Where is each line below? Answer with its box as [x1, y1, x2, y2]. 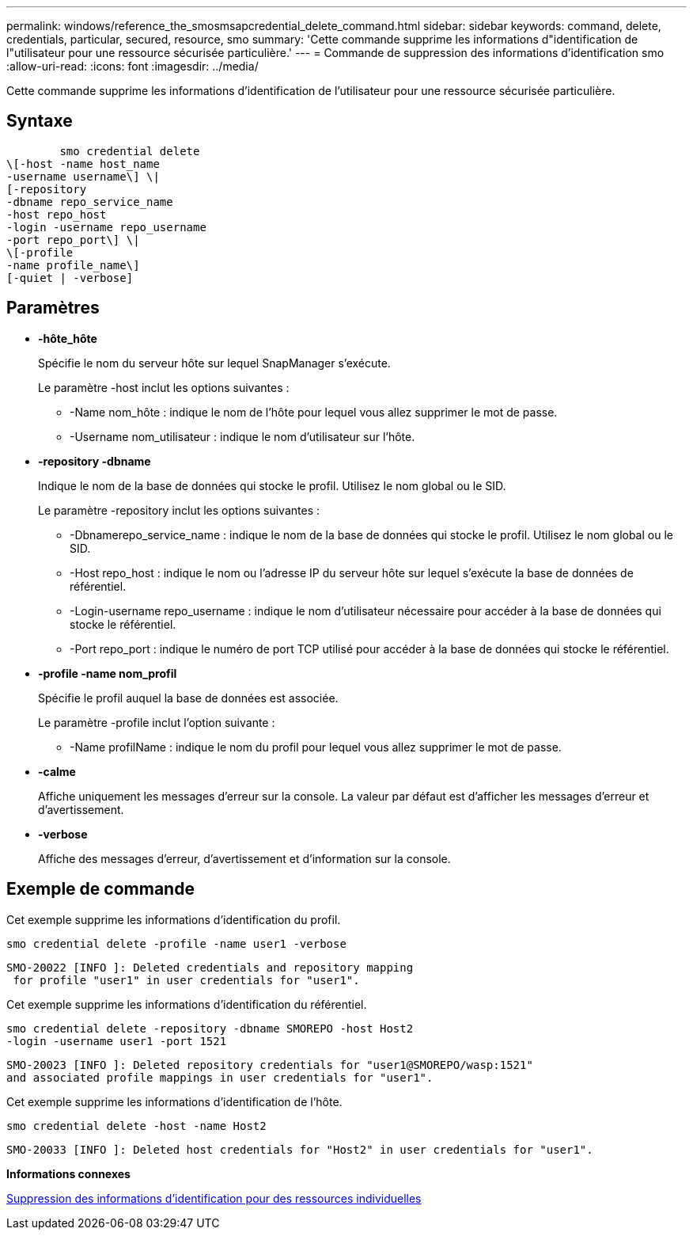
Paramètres [6, 298, 100, 318]
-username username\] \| [6, 169, 160, 183]
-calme [38, 764, 76, 778]
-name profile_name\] [6, 258, 140, 272]
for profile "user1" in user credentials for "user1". [13, 973, 360, 987]
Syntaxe [6, 111, 73, 131]
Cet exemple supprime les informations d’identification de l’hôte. [6, 1094, 343, 1109]
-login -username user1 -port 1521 [6, 1034, 227, 1048]
